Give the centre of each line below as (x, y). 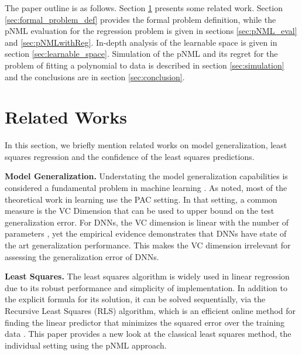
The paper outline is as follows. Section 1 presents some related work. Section (144, 8)
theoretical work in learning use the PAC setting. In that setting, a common (141, 199)
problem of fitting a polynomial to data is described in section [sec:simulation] (145, 65)
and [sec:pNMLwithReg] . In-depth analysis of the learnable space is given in (141, 42)
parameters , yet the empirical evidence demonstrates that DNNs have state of (146, 233)
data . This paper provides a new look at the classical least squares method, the (148, 334)
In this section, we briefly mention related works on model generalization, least (146, 145)
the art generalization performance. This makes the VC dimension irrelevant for (148, 245)
